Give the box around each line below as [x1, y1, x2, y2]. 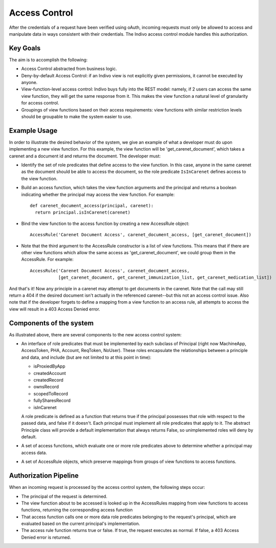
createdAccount [33, 370, 66, 376]
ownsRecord [33, 384, 59, 390]
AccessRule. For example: [21, 257, 74, 263]
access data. [21, 450, 47, 456]
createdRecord [33, 377, 64, 383]
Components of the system [9, 319, 94, 327]
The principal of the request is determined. [21, 493, 107, 499]
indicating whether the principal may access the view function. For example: [21, 191, 175, 197]
